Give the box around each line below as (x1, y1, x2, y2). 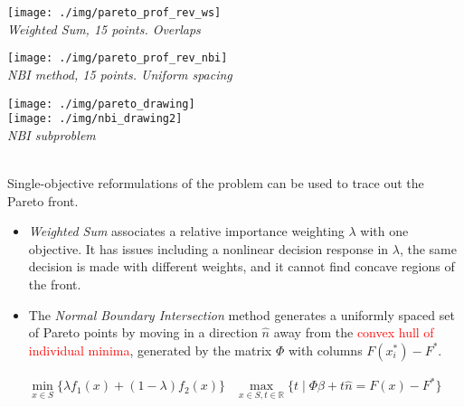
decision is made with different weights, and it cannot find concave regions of (28, 257, 455, 276)
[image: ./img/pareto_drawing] (7, 97, 195, 110)
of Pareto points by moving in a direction (28, 323, 258, 342)
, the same (399, 239, 457, 258)
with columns (288, 340, 363, 359)
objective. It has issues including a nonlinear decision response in (28, 239, 389, 258)
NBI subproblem (7, 125, 96, 144)
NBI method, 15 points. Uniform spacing (7, 64, 232, 83)
